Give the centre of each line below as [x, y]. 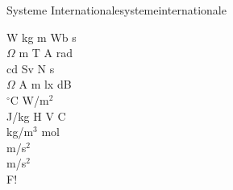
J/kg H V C [36, 116]
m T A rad [46, 53]
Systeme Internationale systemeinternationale [116, 10]
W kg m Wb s [42, 37]
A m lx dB [45, 84]
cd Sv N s [31, 68]
